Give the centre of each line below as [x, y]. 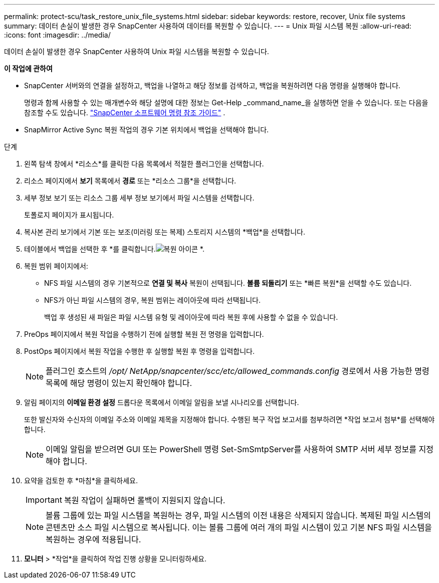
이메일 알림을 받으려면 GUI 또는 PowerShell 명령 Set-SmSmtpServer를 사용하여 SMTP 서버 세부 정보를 [231, 449]
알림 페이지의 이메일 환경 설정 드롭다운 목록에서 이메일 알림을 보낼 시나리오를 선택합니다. [162, 402]
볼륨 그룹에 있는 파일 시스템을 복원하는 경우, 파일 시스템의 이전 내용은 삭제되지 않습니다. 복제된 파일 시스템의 [238, 515]
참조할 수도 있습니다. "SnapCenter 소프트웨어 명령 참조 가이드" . [125, 113]
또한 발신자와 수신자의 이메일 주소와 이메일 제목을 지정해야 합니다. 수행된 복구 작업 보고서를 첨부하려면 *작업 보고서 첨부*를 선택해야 [230, 419]
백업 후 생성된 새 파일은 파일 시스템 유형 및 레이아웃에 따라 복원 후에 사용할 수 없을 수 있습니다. [191, 317]
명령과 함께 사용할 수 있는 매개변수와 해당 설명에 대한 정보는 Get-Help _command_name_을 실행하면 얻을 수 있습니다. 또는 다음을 [226, 103]
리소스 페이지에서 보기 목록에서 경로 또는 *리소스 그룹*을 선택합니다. [130, 181]
